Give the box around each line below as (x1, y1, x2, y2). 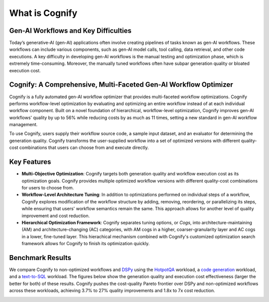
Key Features (9, 157, 51, 166)
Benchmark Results (9, 253, 72, 262)
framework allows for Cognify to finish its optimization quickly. (21, 241, 150, 247)
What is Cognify (9, 7, 78, 18)
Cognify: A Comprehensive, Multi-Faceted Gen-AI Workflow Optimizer (9, 80, 234, 89)
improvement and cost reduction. (21, 212, 90, 219)
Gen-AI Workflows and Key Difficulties (9, 26, 132, 35)
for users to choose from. (21, 184, 74, 190)
